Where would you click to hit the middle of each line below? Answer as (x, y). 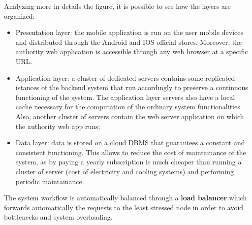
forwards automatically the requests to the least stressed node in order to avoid (124, 207)
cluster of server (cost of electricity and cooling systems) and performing (125, 171)
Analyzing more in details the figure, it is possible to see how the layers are (117, 6)
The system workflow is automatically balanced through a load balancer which (126, 198)
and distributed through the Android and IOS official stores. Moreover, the (129, 42)
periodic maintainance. (50, 181)
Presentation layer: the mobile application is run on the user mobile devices (129, 32)
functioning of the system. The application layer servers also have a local (125, 97)
